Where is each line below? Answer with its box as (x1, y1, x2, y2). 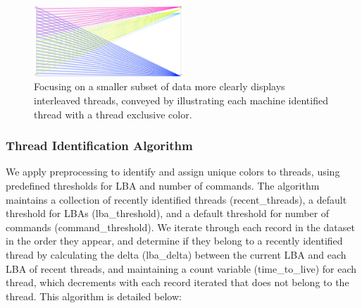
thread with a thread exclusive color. (34, 106, 192, 121)
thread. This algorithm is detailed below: (6, 288, 182, 303)
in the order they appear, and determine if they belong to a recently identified (6, 233, 343, 248)
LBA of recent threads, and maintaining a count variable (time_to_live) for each (6, 261, 357, 276)
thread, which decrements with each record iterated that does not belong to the (6, 275, 349, 290)
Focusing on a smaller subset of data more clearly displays (34, 79, 285, 94)
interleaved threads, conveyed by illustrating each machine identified (34, 93, 328, 107)
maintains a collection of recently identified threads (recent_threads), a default (6, 192, 347, 207)
